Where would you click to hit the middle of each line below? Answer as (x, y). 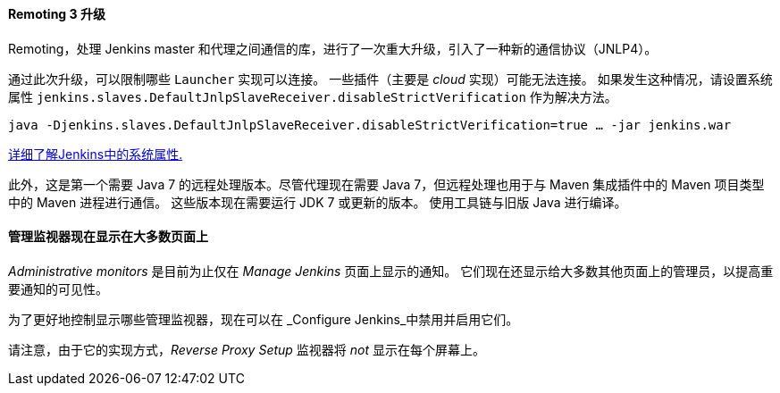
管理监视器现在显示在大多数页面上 (108, 237)
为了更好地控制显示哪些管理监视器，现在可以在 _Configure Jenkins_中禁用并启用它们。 (264, 319)
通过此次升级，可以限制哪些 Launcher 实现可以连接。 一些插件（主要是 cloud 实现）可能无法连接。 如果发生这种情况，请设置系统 (390, 79)
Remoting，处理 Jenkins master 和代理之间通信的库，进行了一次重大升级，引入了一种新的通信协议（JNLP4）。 (333, 48)
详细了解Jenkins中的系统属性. (96, 154)
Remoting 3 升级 (57, 14)
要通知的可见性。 (58, 288)
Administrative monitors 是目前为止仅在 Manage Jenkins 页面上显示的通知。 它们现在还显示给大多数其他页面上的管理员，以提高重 (391, 271)
